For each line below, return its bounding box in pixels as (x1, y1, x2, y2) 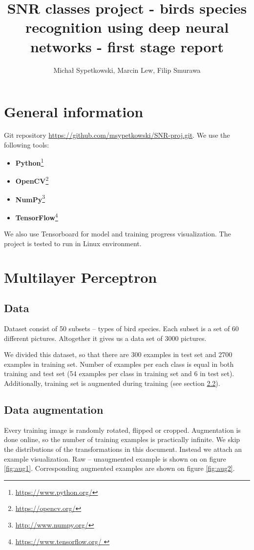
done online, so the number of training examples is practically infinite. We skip (4, 434, 240, 444)
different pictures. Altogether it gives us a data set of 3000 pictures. (4, 333, 207, 343)
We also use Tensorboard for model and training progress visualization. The (4, 229, 231, 239)
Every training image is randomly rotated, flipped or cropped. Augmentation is (4, 424, 241, 435)
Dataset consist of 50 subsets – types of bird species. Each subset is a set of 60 (4, 323, 239, 333)
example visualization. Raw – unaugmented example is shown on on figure (4, 453, 226, 464)
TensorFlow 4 (15, 211, 58, 222)
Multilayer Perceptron (4, 267, 157, 287)
